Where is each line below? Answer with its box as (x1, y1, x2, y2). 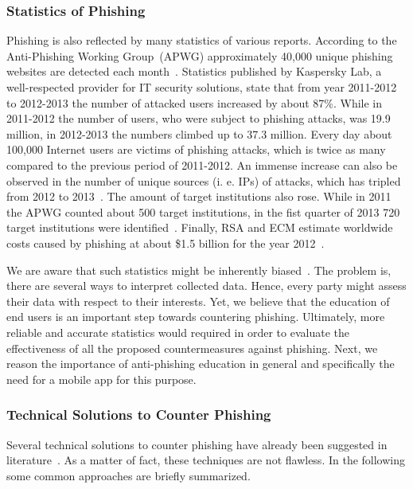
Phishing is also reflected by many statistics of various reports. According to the (6, 32, 397, 49)
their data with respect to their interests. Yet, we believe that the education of (6, 292, 390, 309)
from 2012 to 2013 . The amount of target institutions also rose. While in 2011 (6, 188, 392, 205)
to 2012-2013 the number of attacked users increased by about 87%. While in (6, 94, 383, 111)
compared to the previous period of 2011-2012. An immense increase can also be (6, 156, 398, 173)
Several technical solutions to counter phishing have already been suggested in (6, 436, 388, 452)
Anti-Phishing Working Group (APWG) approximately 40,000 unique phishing (6, 47, 393, 64)
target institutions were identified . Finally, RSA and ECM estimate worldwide (6, 219, 393, 236)
